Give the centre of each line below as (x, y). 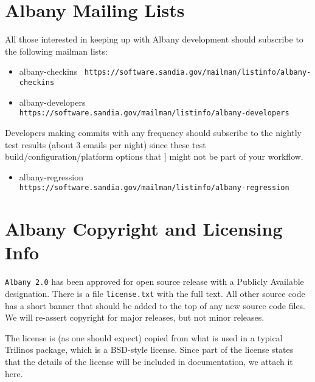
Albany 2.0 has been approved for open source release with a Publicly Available (154, 281)
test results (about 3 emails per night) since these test (106, 144)
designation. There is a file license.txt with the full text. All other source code (155, 293)
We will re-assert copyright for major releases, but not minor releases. (135, 317)
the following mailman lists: (56, 51)
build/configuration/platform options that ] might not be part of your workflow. (154, 156)
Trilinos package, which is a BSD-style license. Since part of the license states (149, 350)
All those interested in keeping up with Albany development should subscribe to (154, 39)
